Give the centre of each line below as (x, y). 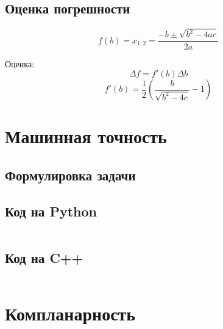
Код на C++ (44, 257)
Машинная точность (86, 136)
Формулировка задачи (70, 175)
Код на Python (51, 211)
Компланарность (70, 313)
